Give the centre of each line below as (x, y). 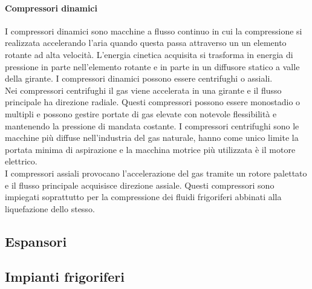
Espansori (36, 241)
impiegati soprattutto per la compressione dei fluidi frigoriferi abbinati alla (143, 197)
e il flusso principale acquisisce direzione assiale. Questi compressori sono (140, 185)
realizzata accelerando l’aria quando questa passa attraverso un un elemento (146, 43)
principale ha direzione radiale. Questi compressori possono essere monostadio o (153, 102)
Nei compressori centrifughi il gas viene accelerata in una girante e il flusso (143, 90)
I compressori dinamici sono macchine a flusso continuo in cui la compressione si (154, 31)
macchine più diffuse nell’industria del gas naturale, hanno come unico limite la (152, 138)
